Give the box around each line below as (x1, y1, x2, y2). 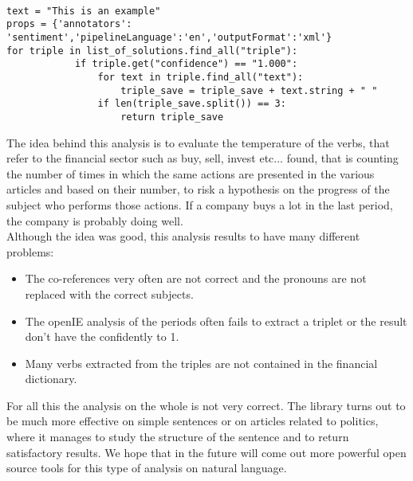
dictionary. (25, 370, 77, 387)
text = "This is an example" (6, 5, 161, 17)
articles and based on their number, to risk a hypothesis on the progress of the (6, 181, 390, 197)
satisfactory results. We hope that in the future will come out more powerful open (6, 444, 407, 460)
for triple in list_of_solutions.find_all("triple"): (6, 45, 298, 57)
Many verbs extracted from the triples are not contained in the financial (25, 354, 378, 371)
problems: (6, 243, 54, 260)
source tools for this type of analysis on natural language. (6, 459, 287, 476)
